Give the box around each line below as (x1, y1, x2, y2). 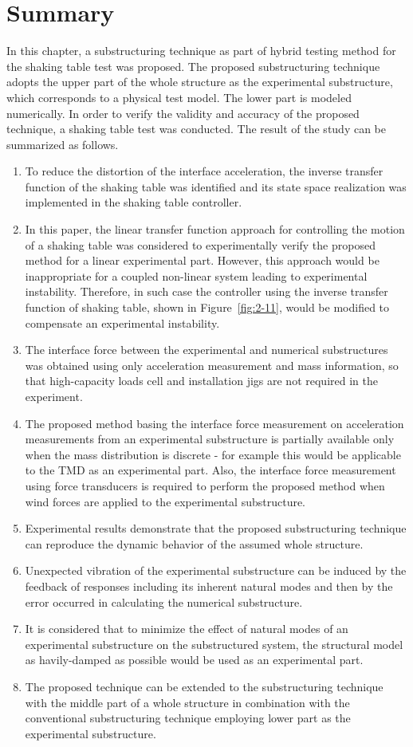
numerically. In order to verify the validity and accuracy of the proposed (6, 104, 360, 121)
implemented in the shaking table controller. (25, 194, 242, 210)
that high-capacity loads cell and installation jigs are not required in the (25, 372, 378, 389)
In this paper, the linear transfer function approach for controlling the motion (25, 221, 405, 238)
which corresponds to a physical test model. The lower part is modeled (6, 88, 352, 105)
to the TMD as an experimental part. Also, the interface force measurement (25, 462, 396, 478)
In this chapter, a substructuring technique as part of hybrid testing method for (6, 42, 396, 59)
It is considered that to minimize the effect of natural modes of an (25, 620, 348, 637)
